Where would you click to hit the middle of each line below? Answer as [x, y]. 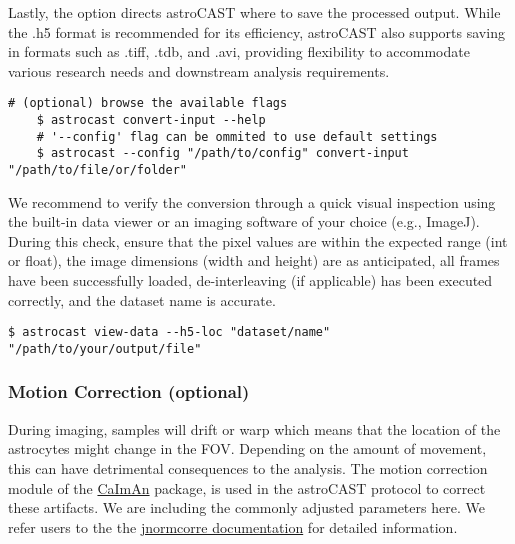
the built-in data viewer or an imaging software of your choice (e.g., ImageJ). [244, 221]
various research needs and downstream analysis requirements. [199, 70]
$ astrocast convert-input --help [151, 120]
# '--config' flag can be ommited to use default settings [237, 136]
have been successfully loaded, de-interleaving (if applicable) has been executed [250, 280]
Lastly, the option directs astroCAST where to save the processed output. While [254, 12]
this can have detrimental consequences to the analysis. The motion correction [248, 467]
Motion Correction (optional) [129, 391]
